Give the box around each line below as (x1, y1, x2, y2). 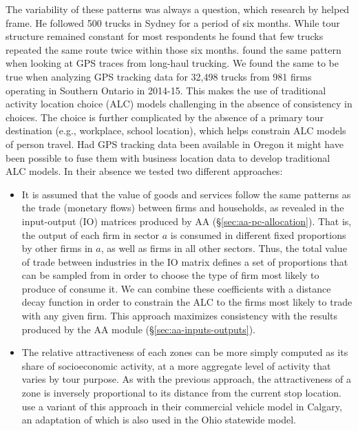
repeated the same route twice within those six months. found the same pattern (6, 42, 341, 56)
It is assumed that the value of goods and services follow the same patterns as (21, 187, 351, 201)
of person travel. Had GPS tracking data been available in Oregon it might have (6, 136, 344, 151)
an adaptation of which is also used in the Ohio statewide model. (21, 412, 296, 427)
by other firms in (21, 241, 93, 255)
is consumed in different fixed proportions (170, 227, 346, 242)
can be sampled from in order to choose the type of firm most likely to (21, 268, 319, 282)
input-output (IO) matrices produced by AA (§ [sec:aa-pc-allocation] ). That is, (21, 213, 352, 228)
